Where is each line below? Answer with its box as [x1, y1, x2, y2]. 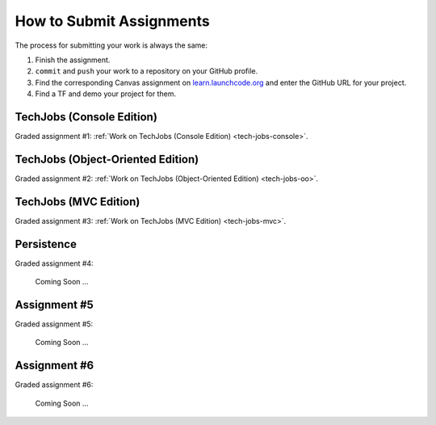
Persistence [15, 237, 77, 250]
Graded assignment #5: [15, 319, 94, 329]
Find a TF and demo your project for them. [35, 89, 177, 99]
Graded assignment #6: [15, 380, 94, 389]
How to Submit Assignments [15, 12, 210, 30]
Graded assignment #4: [15, 259, 94, 268]
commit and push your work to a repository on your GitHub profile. [35, 66, 258, 76]
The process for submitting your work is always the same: [15, 40, 208, 50]
